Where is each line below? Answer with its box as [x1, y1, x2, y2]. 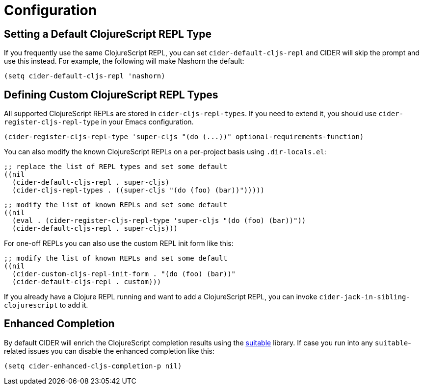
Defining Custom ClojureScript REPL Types [4, 88, 218, 101]
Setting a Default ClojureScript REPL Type [4, 27, 211, 40]
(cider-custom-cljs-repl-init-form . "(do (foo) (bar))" [12, 270, 236, 278]
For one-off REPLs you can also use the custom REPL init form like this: [4, 239, 234, 248]
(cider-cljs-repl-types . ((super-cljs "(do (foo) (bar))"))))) [12, 186, 265, 194]
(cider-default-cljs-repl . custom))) [12, 278, 161, 286]
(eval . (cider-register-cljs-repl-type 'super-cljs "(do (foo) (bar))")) [12, 217, 306, 225]
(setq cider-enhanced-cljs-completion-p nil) [4, 362, 182, 370]
